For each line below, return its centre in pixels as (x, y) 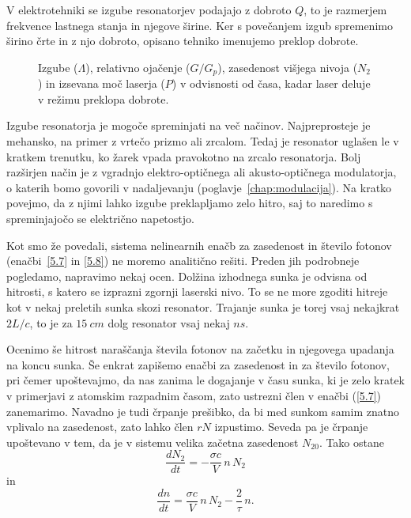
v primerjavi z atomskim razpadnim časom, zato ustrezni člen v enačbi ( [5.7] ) (194, 395)
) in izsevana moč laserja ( (102, 83)
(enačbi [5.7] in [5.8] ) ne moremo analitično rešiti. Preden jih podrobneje (183, 261)
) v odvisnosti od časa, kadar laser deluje (271, 83)
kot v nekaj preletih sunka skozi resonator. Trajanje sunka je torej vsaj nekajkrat (203, 306)
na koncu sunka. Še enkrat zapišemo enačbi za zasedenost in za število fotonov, (198, 364)
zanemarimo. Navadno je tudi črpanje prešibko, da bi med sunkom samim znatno (203, 411)
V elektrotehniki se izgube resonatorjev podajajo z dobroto (149, 9)
